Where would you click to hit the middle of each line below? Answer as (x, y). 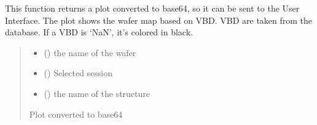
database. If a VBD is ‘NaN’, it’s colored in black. (99, 32)
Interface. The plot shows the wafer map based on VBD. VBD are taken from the (159, 20)
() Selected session (78, 73)
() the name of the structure (97, 93)
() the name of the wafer (90, 52)
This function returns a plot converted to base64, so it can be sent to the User (152, 8)
